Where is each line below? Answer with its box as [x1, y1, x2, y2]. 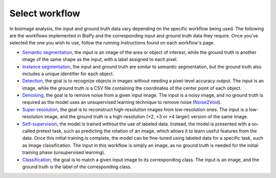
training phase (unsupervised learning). [22, 149, 106, 155]
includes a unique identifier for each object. [22, 71, 114, 77]
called [22, 128, 35, 134]
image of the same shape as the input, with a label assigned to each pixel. [22, 56, 178, 62]
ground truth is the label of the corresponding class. [22, 164, 132, 170]
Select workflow [9, 8, 80, 19]
